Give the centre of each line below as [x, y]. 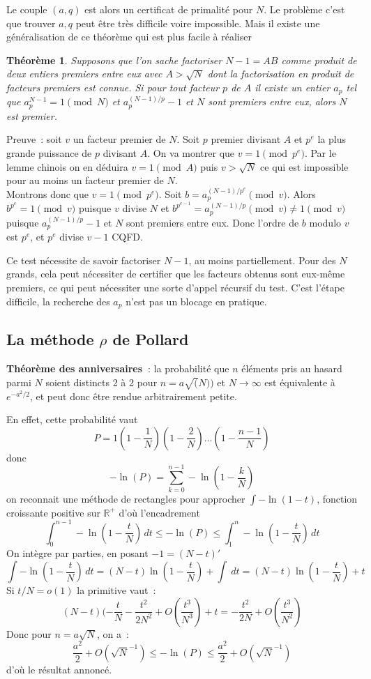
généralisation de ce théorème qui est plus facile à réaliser [129, 37]
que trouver [31, 23]
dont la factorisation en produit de [281, 74]
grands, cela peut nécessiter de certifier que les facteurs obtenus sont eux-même [176, 274]
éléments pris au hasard [292, 368]
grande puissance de [49, 153]
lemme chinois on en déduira [67, 166]
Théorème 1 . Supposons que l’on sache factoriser [114, 60]
